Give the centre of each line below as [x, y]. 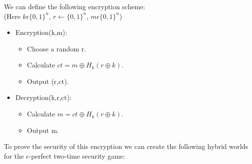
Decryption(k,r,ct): [43, 97]
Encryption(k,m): [41, 32]
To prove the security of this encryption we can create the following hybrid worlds [126, 146]
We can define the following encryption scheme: [75, 6]
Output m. [43, 130]
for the [14, 156]
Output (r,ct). [48, 81]
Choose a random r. [56, 48]
